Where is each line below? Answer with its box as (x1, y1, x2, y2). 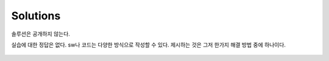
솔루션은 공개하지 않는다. (11, 30, 70, 37)
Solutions (11, 9, 61, 22)
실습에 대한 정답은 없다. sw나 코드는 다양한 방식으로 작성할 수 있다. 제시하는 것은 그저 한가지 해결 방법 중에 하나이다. (11, 41, 286, 48)
